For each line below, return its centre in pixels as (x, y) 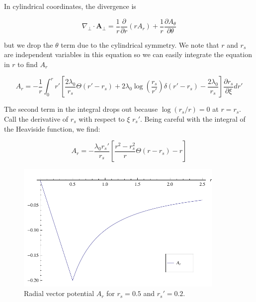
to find (28, 64)
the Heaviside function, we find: (52, 128)
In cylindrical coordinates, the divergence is (70, 6)
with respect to (102, 119)
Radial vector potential (59, 293)
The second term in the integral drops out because (81, 109)
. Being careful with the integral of (193, 119)
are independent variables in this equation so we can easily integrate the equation (128, 54)
